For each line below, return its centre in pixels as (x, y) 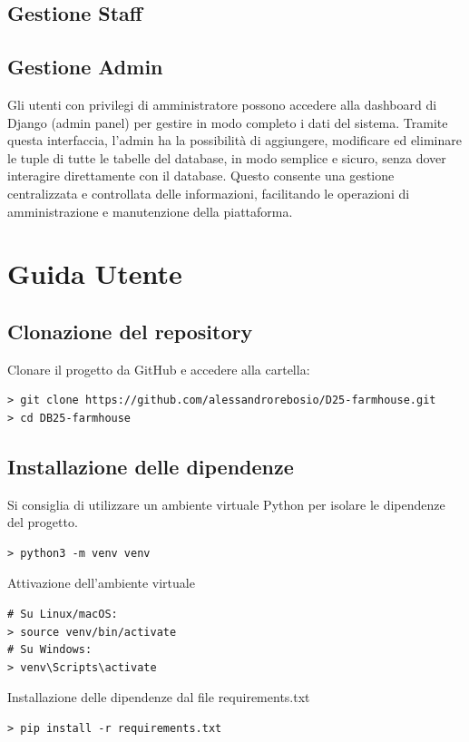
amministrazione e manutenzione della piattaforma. (150, 211)
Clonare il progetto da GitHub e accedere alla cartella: (159, 369)
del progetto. (43, 522)
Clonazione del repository (130, 331)
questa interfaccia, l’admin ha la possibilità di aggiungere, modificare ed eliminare (234, 140)
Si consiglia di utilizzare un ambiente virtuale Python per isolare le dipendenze (226, 504)
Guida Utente (95, 273)
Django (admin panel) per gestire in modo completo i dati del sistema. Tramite (228, 122)
